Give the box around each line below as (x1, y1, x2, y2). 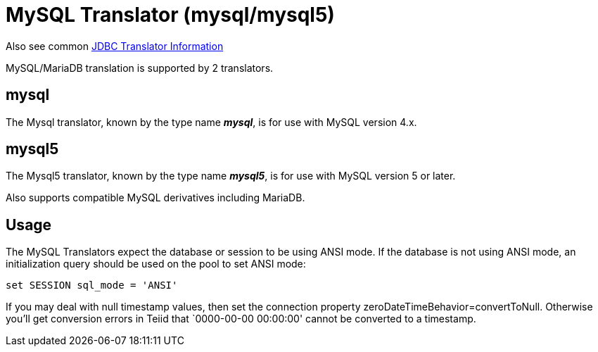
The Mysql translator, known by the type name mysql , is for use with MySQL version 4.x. (6, 115, 417, 128)
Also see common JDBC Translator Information (6, 39, 224, 52)
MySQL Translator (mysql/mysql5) (6, 3, 335, 27)
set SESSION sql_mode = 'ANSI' (6, 279, 178, 291)
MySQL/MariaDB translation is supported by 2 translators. (6, 61, 274, 74)
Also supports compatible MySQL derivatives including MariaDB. (6, 191, 305, 204)
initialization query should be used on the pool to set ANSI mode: (6, 258, 306, 270)
